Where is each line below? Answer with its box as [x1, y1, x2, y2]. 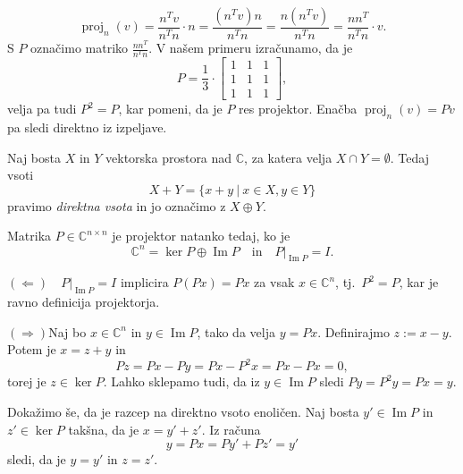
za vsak [254, 273, 295, 292]
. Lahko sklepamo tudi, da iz [103, 372, 260, 391]
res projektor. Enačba [239, 99, 358, 118]
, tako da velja [197, 322, 275, 341]
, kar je [399, 273, 439, 292]
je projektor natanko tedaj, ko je [112, 226, 290, 245]
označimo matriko [30, 38, 129, 57]
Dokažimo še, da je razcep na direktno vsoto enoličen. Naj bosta [7, 402, 359, 420]
